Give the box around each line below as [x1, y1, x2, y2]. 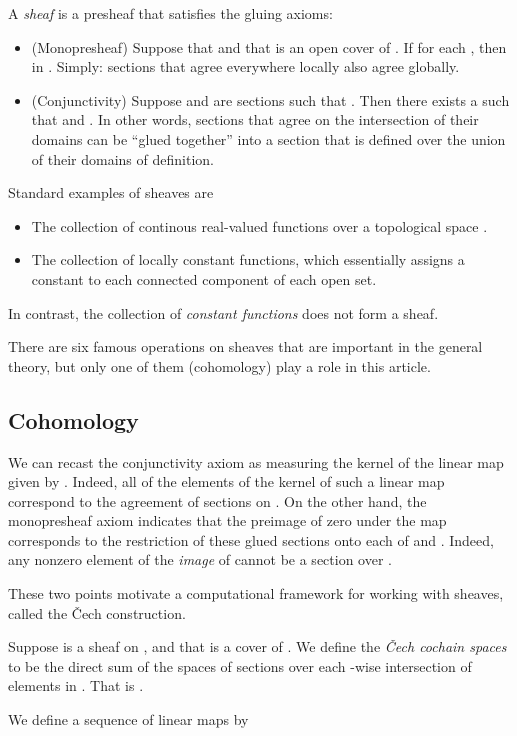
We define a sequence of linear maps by [8, 709, 249, 730]
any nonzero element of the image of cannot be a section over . [8, 549, 392, 570]
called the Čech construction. [8, 602, 186, 623]
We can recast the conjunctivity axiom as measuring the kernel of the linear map [8, 451, 504, 472]
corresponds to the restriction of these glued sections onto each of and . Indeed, [8, 529, 494, 550]
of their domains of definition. [31, 148, 214, 169]
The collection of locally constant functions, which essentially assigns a [31, 249, 465, 270]
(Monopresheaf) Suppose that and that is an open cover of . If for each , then [31, 36, 507, 57]
